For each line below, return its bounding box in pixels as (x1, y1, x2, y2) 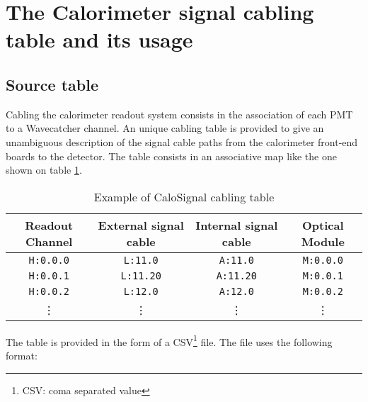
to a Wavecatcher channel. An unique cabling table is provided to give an (6, 121, 324, 135)
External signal (98, 216, 184, 233)
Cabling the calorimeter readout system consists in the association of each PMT (6, 106, 353, 121)
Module (301, 233, 345, 250)
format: (6, 347, 38, 362)
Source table (6, 73, 99, 95)
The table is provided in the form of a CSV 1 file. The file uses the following (6, 332, 333, 349)
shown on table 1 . (6, 162, 82, 177)
